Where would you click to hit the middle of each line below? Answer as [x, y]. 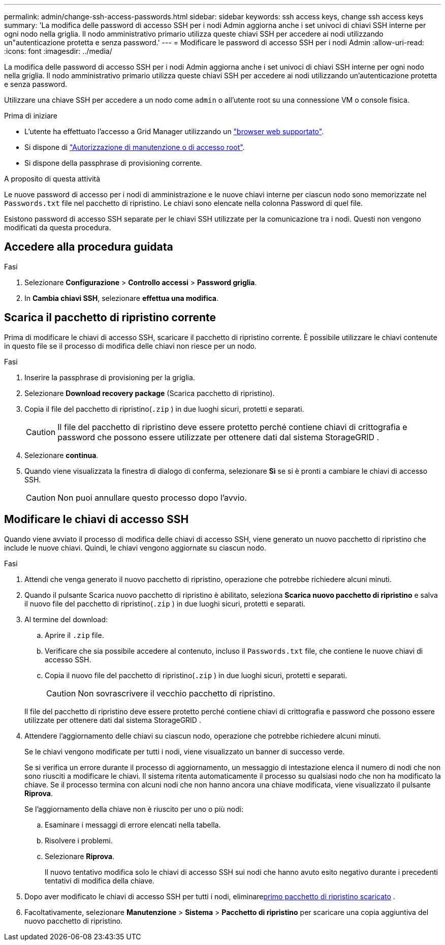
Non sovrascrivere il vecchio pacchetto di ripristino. [177, 693]
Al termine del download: [66, 619]
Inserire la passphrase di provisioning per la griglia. [110, 377]
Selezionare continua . [61, 455]
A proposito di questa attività [52, 179]
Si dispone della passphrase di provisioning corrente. [113, 163]
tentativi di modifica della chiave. [100, 880]
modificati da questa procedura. [58, 227]
